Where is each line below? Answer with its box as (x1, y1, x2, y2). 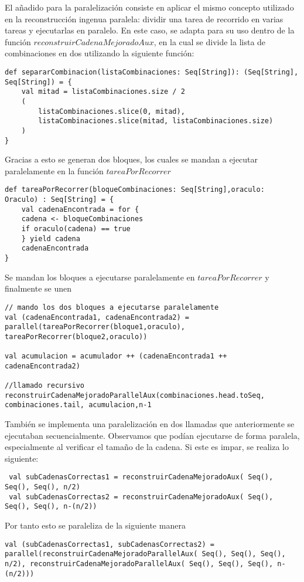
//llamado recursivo (5, 381, 85, 390)
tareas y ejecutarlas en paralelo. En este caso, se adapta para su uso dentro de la (5, 24, 295, 36)
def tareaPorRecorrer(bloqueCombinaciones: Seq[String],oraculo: (5, 185, 265, 194)
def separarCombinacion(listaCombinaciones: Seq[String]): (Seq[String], (5, 67, 299, 76)
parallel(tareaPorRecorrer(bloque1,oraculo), (5, 323, 185, 331)
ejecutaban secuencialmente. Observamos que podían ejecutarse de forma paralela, (5, 429, 300, 441)
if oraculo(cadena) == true (21, 225, 131, 234)
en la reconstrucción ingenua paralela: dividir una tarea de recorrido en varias (5, 12, 283, 25)
